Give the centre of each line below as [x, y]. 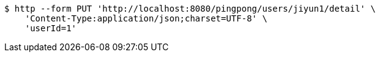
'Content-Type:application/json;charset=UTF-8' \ [146, 18]
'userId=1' [51, 28]
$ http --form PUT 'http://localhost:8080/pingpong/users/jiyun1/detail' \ [190, 9]
